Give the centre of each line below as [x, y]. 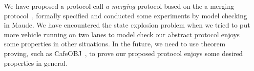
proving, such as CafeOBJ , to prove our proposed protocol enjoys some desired [124, 53]
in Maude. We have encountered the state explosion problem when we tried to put [127, 25]
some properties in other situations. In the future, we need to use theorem [115, 44]
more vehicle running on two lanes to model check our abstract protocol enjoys [122, 34]
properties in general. [36, 63]
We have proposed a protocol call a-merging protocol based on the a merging [119, 6]
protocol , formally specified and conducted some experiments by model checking [126, 15]
